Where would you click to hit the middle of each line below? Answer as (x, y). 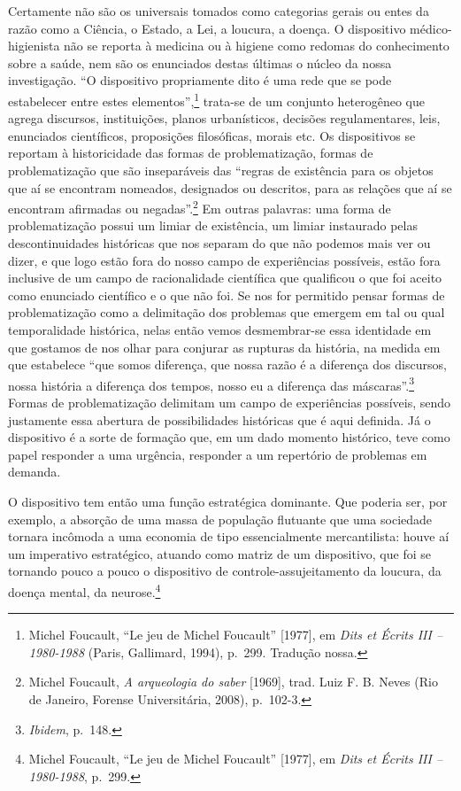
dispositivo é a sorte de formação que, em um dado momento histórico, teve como (229, 437)
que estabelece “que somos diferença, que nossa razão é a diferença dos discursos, (227, 364)
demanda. (35, 472)
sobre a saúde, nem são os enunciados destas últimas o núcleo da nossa (200, 62)
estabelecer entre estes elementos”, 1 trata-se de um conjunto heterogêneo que (217, 99)
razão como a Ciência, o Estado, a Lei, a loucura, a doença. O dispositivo (207, 28)
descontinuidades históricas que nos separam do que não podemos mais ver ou (219, 243)
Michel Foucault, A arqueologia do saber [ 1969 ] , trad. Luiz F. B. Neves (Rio (233, 682)
